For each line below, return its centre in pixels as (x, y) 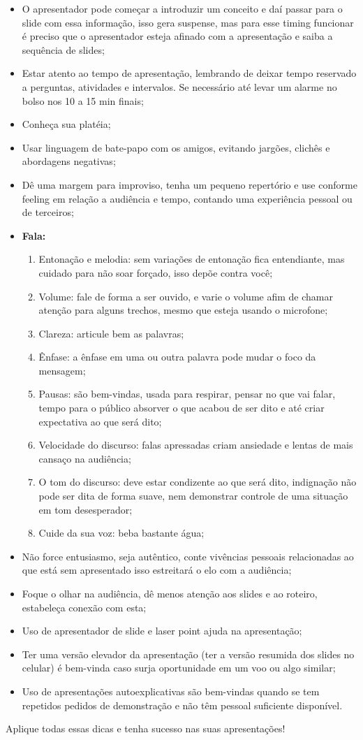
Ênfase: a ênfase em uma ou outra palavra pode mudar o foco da (177, 357)
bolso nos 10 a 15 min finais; (83, 100)
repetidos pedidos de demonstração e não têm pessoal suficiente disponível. (182, 705)
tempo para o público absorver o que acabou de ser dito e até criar (181, 408)
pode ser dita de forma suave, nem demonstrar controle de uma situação (193, 496)
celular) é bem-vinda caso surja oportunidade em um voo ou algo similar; (179, 668)
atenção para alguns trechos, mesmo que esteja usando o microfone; (183, 310)
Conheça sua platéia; (66, 124)
